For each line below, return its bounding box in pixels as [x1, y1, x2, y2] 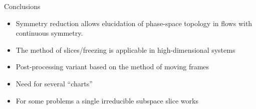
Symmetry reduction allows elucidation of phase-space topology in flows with [16, 18, 252, 28]
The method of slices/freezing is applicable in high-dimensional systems [16, 44, 235, 55]
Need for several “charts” [16, 78, 93, 88]
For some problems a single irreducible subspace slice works [16, 95, 198, 105]
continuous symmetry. [16, 28, 83, 38]
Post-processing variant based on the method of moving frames [16, 61, 209, 72]
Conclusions [4, 1, 41, 11]
